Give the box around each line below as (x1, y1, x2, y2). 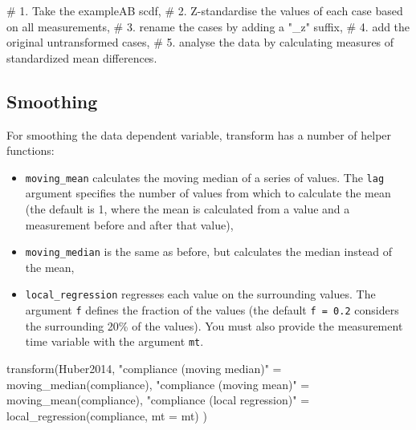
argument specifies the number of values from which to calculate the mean (25, 185, 391, 201)
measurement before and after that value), (25, 216, 234, 233)
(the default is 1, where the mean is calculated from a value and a (25, 201, 350, 217)
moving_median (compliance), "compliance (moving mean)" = (6, 375, 310, 392)
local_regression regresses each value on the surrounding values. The (25, 286, 376, 302)
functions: (6, 142, 55, 159)
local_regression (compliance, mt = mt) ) (6, 407, 207, 424)
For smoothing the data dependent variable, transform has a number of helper (6, 126, 392, 143)
